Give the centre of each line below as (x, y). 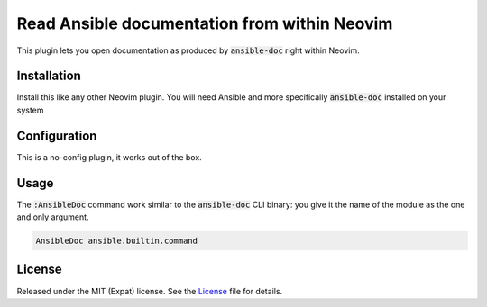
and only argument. (53, 217)
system (30, 110)
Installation (49, 76)
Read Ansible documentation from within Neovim (205, 23)
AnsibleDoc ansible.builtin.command (117, 241)
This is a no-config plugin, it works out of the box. (109, 157)
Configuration (57, 135)
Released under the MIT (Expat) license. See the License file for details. (150, 291)
